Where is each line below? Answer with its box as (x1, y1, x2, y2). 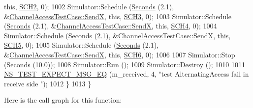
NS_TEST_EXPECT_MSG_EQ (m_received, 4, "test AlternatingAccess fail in (4, 69, 249, 79)
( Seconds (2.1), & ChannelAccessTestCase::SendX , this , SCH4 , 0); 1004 (4, 21, 217, 31)
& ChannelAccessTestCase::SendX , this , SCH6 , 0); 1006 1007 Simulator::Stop (4, 49, 235, 59)
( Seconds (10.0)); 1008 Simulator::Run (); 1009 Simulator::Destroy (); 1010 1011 (4, 59, 245, 69)
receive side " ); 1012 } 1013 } (4, 78, 92, 88)
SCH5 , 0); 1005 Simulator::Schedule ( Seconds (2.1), (4, 40, 159, 50)
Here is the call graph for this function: (4, 95, 122, 105)
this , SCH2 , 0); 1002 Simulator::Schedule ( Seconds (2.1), (4, 1, 174, 11)
